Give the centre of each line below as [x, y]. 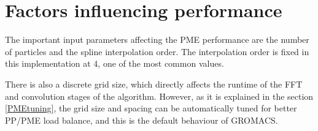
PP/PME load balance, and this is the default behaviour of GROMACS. [142, 120]
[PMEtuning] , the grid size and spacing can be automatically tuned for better [151, 108]
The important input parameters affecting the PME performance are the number [157, 39]
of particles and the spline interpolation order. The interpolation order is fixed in [157, 51]
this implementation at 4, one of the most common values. [114, 63]
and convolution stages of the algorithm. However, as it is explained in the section [159, 96]
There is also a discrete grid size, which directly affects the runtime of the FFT [154, 84]
